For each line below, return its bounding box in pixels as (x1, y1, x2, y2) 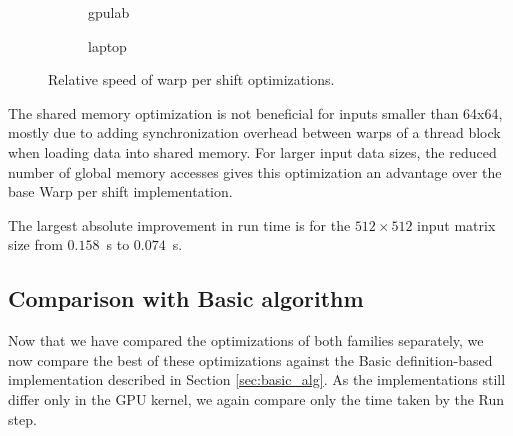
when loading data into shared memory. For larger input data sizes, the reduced (8, 141, 497, 162)
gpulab (88, 2, 130, 22)
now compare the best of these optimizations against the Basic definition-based (8, 349, 493, 370)
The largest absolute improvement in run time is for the (8, 214, 351, 235)
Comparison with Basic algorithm (8, 283, 364, 314)
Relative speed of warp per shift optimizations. (48, 69, 335, 90)
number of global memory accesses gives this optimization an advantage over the (8, 161, 502, 182)
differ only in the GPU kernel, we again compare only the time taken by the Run (8, 388, 505, 409)
